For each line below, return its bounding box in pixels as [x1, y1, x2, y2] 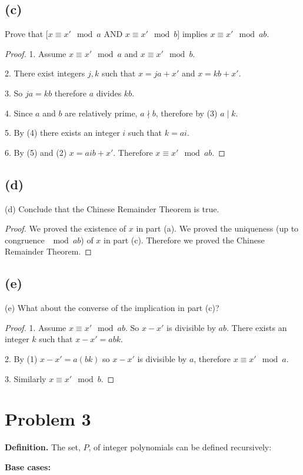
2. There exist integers [5, 67, 85, 79]
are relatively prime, [65, 106, 138, 119]
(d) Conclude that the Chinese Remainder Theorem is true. [5, 202, 219, 215]
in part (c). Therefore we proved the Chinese [104, 233, 265, 246]
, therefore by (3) [155, 106, 218, 119]
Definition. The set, [5, 441, 81, 453]
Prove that [5, 28, 44, 40]
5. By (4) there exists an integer [5, 126, 120, 139]
